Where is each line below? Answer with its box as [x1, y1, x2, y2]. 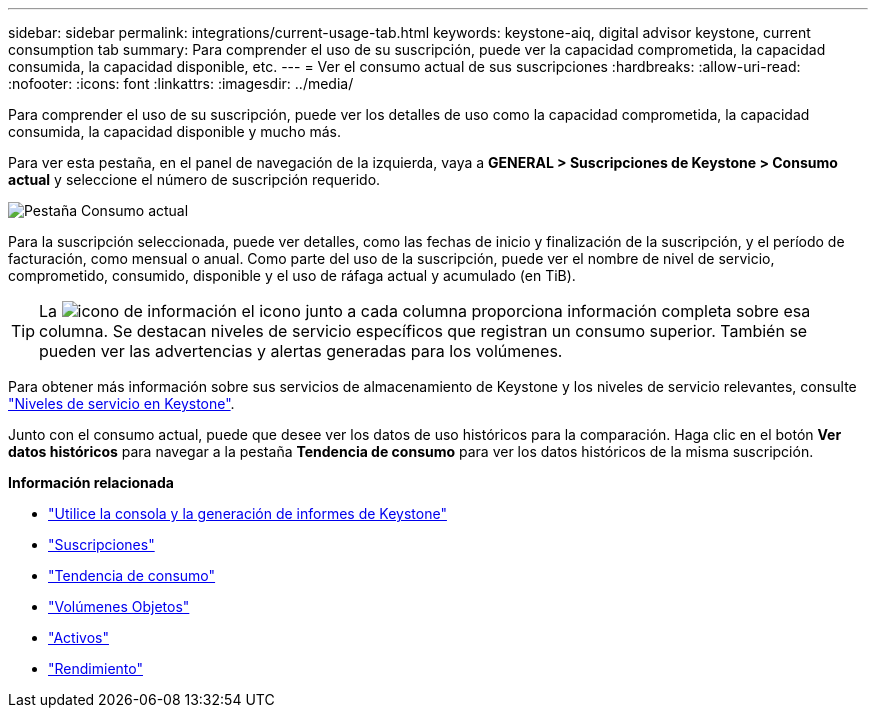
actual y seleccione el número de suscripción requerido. [8, 171, 381, 188]
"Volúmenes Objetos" [48, 598, 190, 615]
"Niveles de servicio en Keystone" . [8, 395, 235, 412]
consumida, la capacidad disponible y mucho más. [8, 123, 342, 140]
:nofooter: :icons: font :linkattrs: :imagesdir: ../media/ [8, 75, 354, 92]
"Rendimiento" [48, 660, 143, 677]
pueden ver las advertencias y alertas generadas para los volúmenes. [39, 341, 563, 361]
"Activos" [48, 629, 109, 646]
